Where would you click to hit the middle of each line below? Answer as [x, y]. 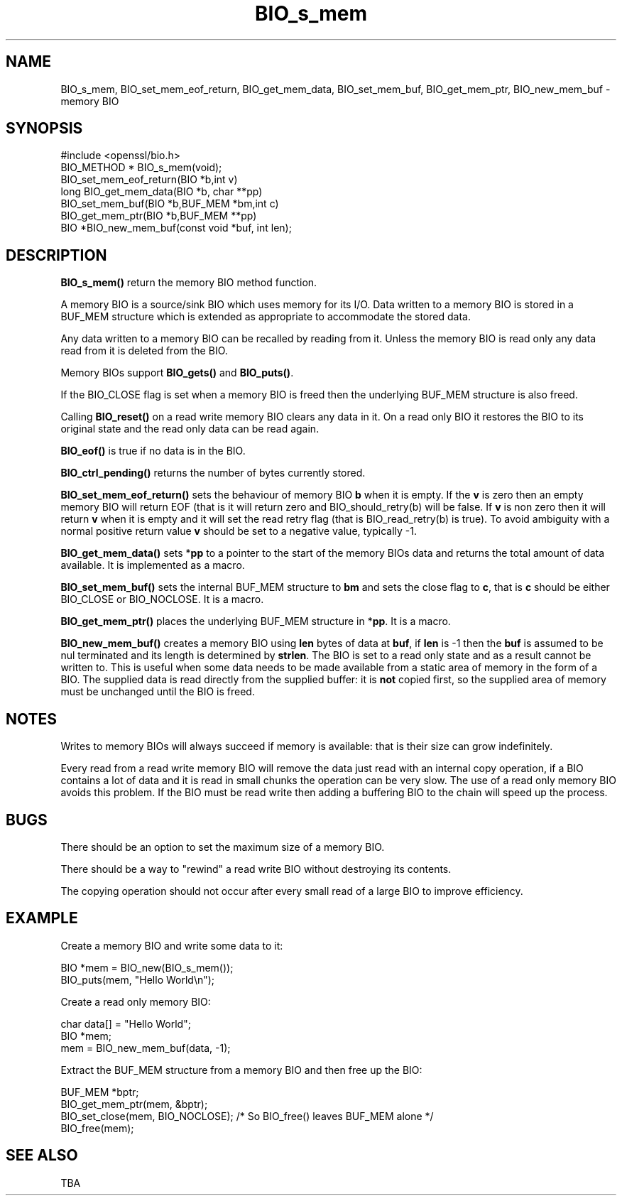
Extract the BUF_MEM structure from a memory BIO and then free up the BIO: [241, 1070]
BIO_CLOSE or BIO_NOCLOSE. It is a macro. [162, 599]
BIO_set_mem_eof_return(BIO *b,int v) [149, 180]
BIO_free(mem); [97, 1128]
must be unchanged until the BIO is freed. [158, 692]
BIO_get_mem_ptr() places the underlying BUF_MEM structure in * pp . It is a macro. [256, 621]
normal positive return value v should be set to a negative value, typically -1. [239, 531]
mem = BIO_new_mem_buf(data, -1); [146, 1048]
